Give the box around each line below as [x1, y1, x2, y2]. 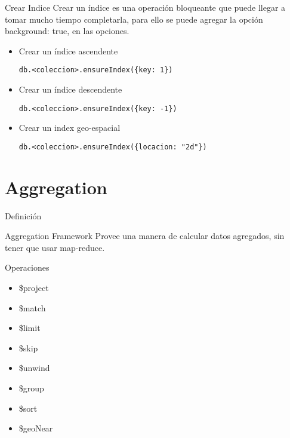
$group [18, 382, 44, 394]
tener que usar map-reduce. [5, 241, 105, 253]
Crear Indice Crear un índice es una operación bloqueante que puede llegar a [5, 1, 286, 13]
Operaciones [5, 261, 50, 274]
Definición [5, 209, 42, 222]
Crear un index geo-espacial [18, 121, 121, 134]
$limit [18, 321, 41, 334]
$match [18, 301, 46, 314]
